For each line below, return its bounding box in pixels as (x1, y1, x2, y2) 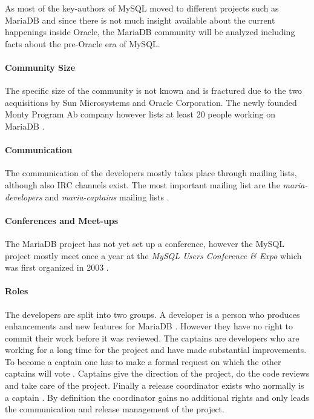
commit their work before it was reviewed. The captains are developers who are (5, 331, 299, 344)
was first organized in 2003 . (5, 261, 109, 274)
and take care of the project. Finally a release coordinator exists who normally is (5, 379, 304, 392)
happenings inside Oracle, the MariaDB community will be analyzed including (5, 25, 295, 38)
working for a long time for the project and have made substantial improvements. (5, 343, 307, 356)
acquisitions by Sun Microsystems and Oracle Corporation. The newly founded (5, 96, 297, 108)
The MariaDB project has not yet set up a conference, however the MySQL (5, 237, 285, 249)
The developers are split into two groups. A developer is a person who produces (5, 308, 300, 320)
